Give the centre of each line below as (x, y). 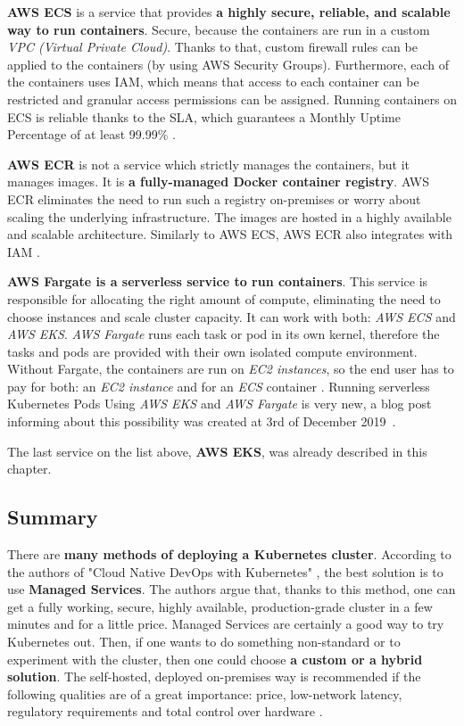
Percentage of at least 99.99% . (91, 134)
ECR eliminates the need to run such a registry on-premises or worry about (214, 198)
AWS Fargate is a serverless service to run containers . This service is (218, 281)
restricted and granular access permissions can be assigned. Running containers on (232, 99)
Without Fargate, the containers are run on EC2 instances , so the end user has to (231, 369)
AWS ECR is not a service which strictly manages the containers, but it (208, 164)
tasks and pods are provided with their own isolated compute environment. (212, 351)
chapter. (29, 469)
